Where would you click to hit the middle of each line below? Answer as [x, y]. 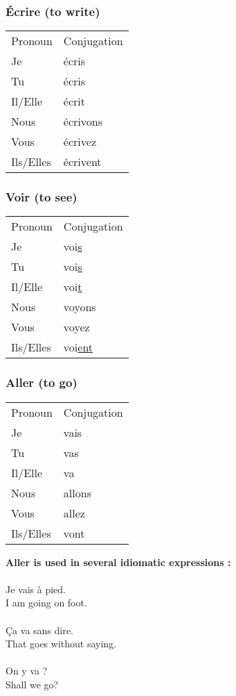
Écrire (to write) [53, 11]
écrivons [83, 122]
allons [77, 492]
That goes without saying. [61, 644]
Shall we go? [32, 684]
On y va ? [27, 671]
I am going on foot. [46, 603]
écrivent [82, 162]
